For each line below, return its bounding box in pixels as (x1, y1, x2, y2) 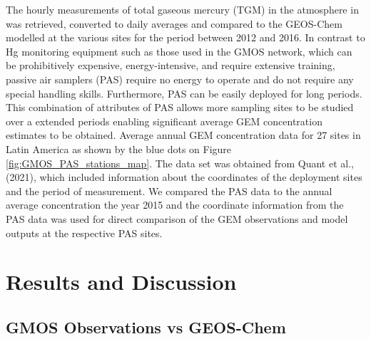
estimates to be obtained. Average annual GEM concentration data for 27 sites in (6, 127, 361, 142)
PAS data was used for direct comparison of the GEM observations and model (6, 211, 348, 226)
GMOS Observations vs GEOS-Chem (6, 315, 286, 338)
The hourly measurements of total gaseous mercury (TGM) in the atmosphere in (6, 2, 359, 16)
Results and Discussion (6, 267, 237, 296)
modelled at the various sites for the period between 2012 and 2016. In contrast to (6, 30, 365, 45)
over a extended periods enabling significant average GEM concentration (6, 113, 322, 128)
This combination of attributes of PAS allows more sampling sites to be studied (6, 100, 354, 115)
